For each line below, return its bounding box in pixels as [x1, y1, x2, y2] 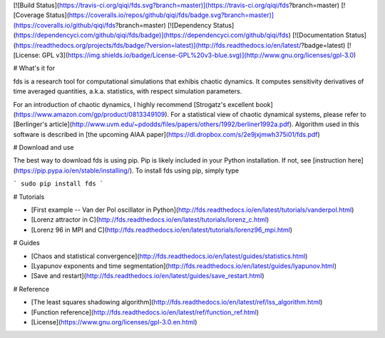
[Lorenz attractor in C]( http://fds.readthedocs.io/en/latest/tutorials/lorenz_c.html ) [31, 215, 269, 224]
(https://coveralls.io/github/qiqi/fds [13, 21, 116, 29]
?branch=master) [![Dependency [115, 21, 212, 29]
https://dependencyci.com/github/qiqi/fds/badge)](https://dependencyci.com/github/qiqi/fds [15, 31, 289, 39]
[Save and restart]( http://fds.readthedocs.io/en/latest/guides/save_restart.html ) [31, 272, 265, 280]
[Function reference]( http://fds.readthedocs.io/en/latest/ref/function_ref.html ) [31, 307, 260, 317]
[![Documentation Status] [292, 31, 367, 39]
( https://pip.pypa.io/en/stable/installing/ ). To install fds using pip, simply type [13, 166, 239, 175]
